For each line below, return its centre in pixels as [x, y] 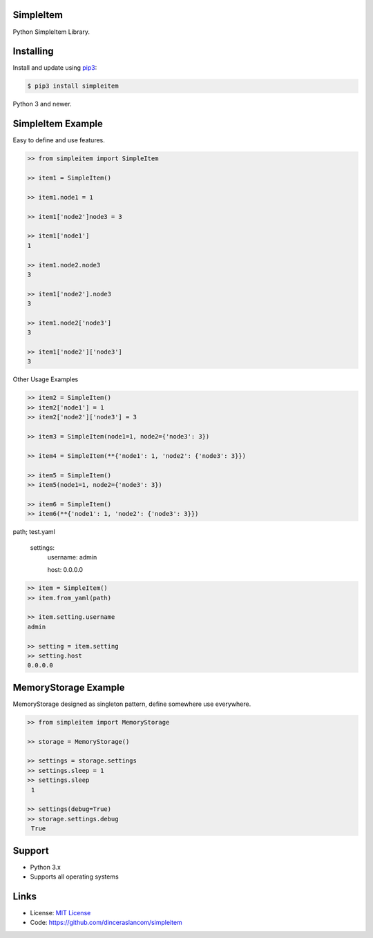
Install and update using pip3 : [55, 68]
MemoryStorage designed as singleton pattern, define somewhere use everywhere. [132, 704]
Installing [34, 51]
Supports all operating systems [74, 877]
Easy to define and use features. [59, 140]
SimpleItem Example [58, 124]
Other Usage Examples [46, 379]
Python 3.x [46, 867]
